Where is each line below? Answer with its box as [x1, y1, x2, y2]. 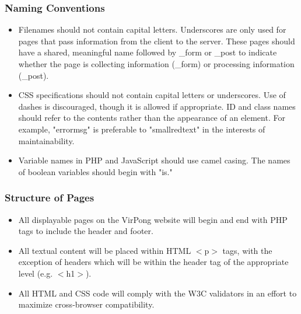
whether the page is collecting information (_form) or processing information [18, 58, 295, 69]
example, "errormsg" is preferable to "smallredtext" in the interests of [18, 123, 265, 135]
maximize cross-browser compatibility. [18, 298, 155, 310]
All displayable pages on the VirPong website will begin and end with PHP [18, 213, 288, 225]
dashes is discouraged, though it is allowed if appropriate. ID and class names [18, 100, 296, 112]
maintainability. [18, 134, 75, 146]
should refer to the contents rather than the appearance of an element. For [18, 111, 285, 124]
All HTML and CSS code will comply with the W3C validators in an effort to [18, 287, 297, 299]
